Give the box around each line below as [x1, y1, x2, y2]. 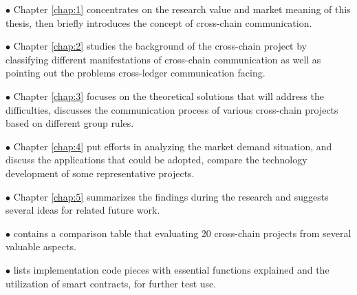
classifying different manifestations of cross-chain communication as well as [6, 52, 321, 66]
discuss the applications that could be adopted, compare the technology [6, 152, 307, 167]
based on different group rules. [6, 116, 134, 130]
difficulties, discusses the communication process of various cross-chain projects [6, 102, 338, 116]
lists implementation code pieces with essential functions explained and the [13, 262, 329, 276]
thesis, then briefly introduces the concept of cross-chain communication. [6, 15, 312, 30]
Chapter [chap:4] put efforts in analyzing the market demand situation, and [13, 139, 332, 153]
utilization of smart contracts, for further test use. [6, 276, 217, 290]
